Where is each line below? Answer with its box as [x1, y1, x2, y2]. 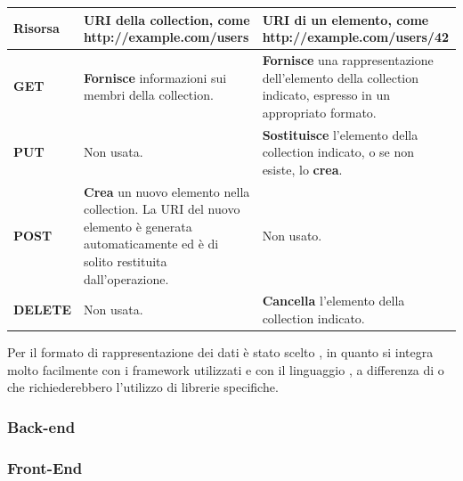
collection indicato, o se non [262, 143, 415, 161]
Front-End [7, 456, 83, 478]
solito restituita [84, 251, 167, 270]
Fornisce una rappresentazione [262, 50, 434, 69]
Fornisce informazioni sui [84, 68, 227, 86]
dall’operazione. [84, 269, 169, 288]
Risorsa [13, 19, 60, 37]
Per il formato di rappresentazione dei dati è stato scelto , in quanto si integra [7, 343, 434, 362]
